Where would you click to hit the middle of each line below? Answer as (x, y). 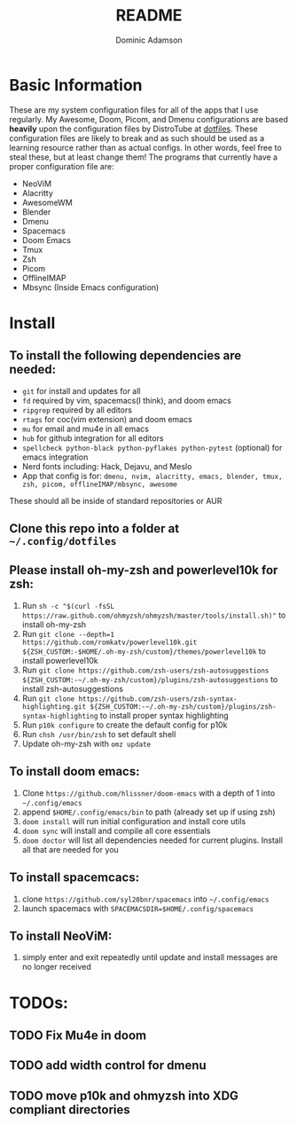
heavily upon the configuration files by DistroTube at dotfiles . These (134, 129)
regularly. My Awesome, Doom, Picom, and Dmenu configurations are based (148, 119)
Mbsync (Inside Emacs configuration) (90, 287)
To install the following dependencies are (125, 356)
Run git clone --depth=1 (68, 633)
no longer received (56, 967)
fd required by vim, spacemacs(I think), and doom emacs (127, 400)
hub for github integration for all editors (93, 438)
